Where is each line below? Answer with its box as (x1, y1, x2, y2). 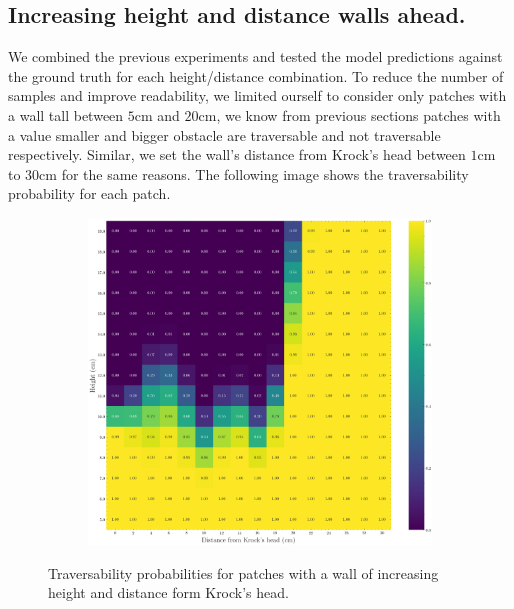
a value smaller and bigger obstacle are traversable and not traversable (8, 124, 441, 145)
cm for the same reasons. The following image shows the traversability (39, 163, 469, 184)
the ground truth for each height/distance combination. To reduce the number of (8, 65, 504, 86)
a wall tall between (8, 104, 124, 125)
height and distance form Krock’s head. (48, 582, 289, 603)
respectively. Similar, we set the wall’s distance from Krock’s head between (8, 144, 466, 165)
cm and (134, 104, 180, 125)
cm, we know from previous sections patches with (198, 104, 501, 125)
